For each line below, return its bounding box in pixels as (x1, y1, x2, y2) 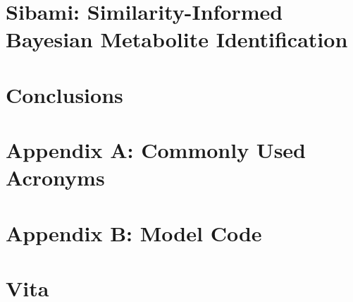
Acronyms (6, 163, 105, 192)
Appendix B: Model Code (6, 218, 262, 247)
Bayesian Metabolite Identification (6, 25, 348, 54)
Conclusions (6, 80, 123, 109)
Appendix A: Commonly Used (6, 135, 306, 164)
